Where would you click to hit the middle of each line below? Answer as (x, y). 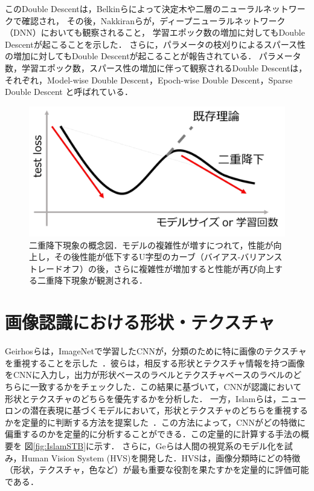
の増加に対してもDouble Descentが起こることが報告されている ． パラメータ (153, 56)
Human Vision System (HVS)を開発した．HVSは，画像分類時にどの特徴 (161, 457)
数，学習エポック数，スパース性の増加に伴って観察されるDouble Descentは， (156, 67)
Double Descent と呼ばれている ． (69, 92)
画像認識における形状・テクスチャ (140, 322)
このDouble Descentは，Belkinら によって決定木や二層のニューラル (134, 8)
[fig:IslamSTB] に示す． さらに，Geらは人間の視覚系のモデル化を (159, 445)
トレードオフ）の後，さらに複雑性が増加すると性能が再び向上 (152, 268)
